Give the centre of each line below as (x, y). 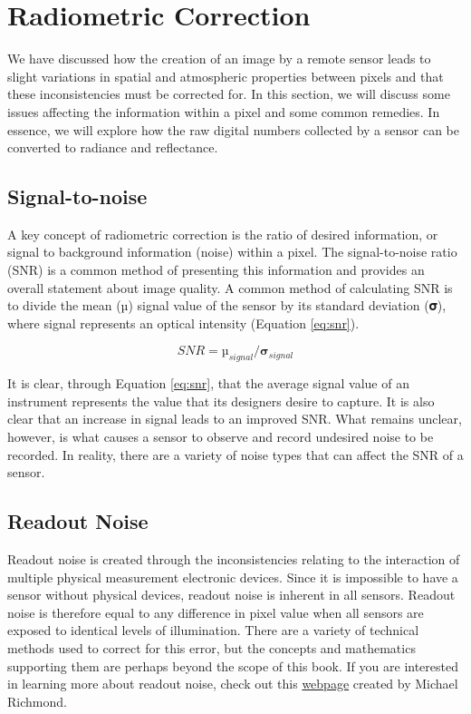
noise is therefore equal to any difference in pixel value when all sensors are (216, 612)
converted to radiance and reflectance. (113, 147)
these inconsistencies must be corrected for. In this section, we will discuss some (229, 94)
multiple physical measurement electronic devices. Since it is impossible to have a (233, 577)
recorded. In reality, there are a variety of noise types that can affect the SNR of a (235, 454)
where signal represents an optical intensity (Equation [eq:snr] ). (183, 323)
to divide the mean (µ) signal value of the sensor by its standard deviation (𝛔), (227, 305)
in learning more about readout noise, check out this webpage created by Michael (233, 684)
